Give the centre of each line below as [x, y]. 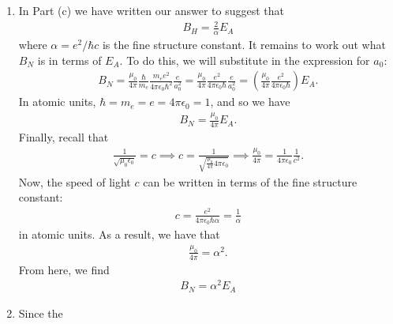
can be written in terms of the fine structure [250, 181]
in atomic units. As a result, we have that [119, 234]
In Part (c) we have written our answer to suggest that [151, 10]
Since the [41, 313]
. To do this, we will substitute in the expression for [245, 60]
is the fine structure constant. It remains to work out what [244, 44]
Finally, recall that [64, 136]
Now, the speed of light [75, 181]
